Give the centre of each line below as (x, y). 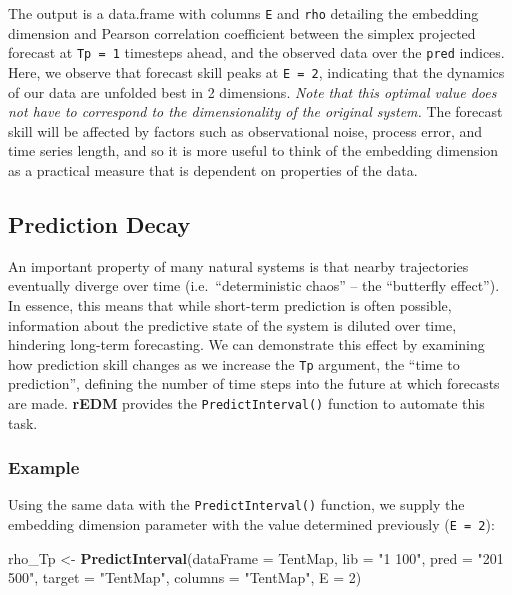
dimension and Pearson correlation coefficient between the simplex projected (242, 32)
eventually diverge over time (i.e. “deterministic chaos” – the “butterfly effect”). (254, 285)
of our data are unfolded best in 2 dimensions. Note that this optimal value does (252, 91)
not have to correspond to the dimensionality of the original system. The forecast (255, 111)
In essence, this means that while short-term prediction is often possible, (230, 304)
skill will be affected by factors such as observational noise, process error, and (245, 130)
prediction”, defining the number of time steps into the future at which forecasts (254, 383)
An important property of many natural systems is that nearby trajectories (238, 265)
